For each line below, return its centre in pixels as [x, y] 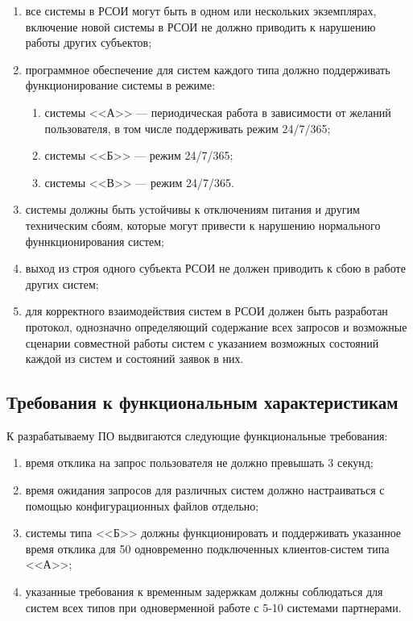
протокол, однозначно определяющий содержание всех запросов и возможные [216, 326]
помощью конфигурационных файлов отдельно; [142, 505]
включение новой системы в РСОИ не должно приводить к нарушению [200, 26]
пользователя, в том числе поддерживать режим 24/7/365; [188, 128]
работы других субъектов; [89, 42]
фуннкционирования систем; [95, 241]
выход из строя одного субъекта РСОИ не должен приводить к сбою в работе [215, 268]
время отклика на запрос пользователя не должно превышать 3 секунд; [199, 463]
